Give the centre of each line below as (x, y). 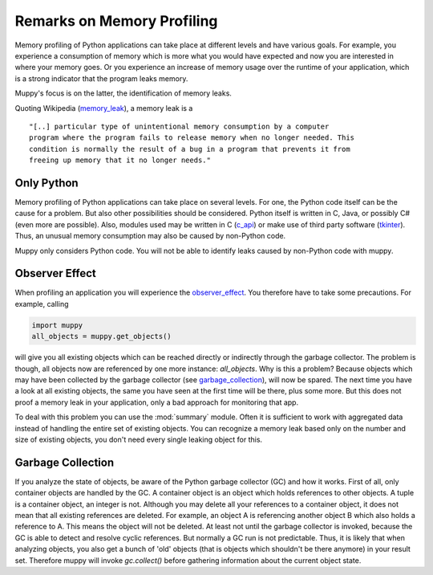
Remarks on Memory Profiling (116, 21)
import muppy (57, 325)
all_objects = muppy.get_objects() (101, 336)
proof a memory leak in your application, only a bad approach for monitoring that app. (157, 402)
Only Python (47, 183)
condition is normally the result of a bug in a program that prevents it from (190, 149)
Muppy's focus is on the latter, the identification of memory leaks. (123, 93)
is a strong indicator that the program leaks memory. (101, 78)
